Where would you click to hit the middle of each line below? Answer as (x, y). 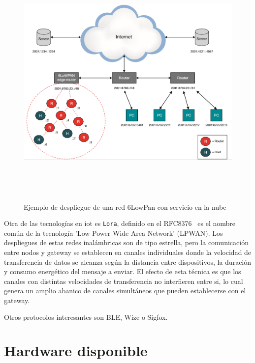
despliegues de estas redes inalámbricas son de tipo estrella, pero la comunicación (126, 242)
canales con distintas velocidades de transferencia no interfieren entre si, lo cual (124, 281)
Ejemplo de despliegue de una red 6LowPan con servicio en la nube (125, 207)
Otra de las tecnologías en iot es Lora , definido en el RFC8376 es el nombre (120, 223)
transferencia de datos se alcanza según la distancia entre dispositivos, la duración (128, 262)
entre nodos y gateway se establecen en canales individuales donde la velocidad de (128, 252)
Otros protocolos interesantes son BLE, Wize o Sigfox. (86, 317)
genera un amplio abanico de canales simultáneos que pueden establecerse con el (125, 291)
